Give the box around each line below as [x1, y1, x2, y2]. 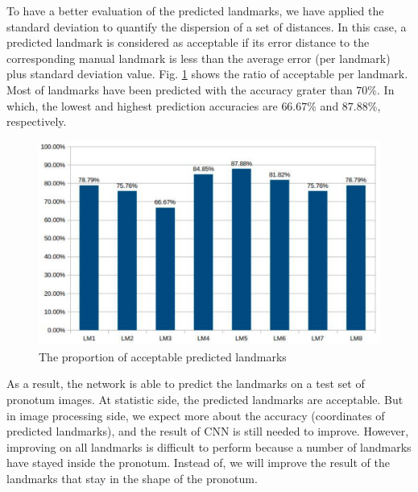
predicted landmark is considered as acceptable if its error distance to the [6, 34, 370, 51]
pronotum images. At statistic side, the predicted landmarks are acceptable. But [6, 390, 404, 407]
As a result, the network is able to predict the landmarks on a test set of [6, 375, 365, 392]
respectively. [6, 113, 67, 130]
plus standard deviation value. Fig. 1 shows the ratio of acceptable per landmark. [6, 65, 408, 82]
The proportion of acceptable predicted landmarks [39, 348, 287, 365]
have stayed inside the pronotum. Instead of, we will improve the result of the [6, 454, 391, 471]
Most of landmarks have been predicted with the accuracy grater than [6, 81, 353, 98]
